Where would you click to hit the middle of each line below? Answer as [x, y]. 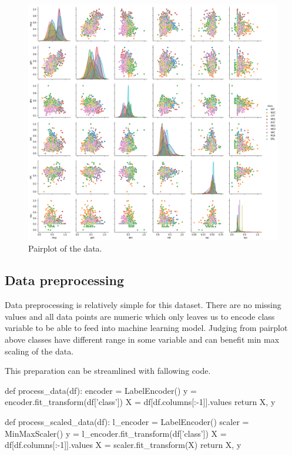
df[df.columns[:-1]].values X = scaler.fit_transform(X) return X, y [123, 445]
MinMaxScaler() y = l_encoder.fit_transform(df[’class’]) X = [116, 433]
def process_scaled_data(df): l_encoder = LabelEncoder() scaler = [127, 421]
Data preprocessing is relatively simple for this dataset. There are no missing [143, 305]
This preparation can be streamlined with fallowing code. [108, 371]
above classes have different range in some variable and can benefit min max [142, 339]
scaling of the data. [39, 351]
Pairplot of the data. [65, 248]
